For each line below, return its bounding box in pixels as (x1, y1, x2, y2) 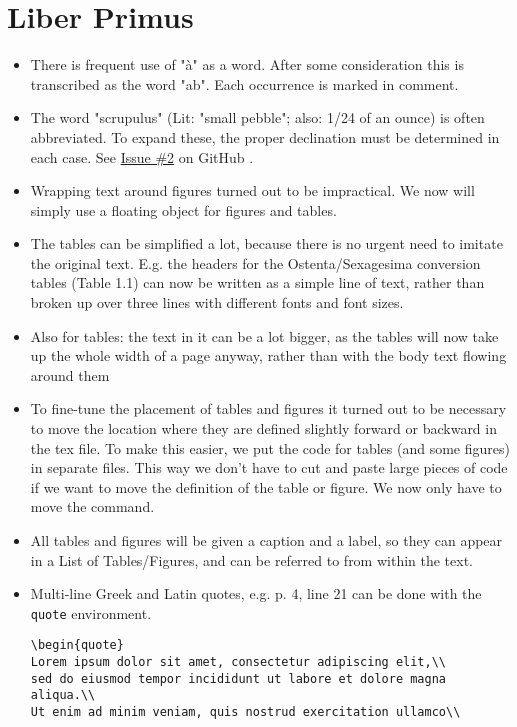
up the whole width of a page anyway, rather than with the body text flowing (30, 345, 507, 366)
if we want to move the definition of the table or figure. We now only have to (30, 476, 502, 497)
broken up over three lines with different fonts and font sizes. (30, 292, 404, 313)
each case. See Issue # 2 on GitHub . (30, 146, 254, 167)
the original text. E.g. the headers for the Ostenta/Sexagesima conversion (30, 252, 481, 273)
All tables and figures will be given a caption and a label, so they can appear (30, 530, 503, 550)
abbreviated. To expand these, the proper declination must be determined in (30, 126, 500, 147)
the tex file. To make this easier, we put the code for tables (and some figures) (30, 437, 510, 458)
